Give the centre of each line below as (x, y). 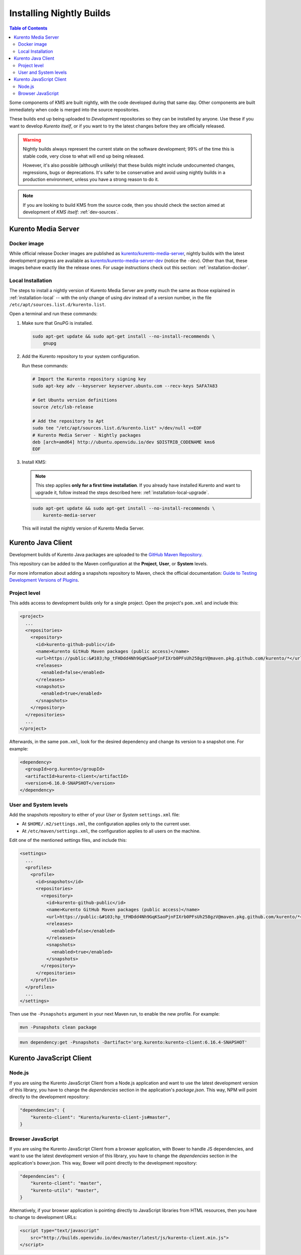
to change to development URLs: (43, 1217)
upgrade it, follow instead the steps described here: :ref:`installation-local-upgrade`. (122, 492)
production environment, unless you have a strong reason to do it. (91, 179)
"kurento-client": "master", (66, 1183)
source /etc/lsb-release (63, 407)
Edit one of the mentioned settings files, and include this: (68, 840)
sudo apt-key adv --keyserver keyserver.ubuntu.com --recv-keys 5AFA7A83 (125, 386)
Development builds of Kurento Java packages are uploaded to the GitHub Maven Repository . (106, 554)
